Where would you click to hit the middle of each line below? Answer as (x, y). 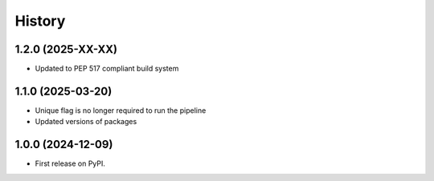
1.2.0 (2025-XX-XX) (66, 49)
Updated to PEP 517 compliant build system (107, 69)
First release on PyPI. (70, 163)
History (40, 21)
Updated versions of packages (86, 122)
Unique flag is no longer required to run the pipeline (121, 110)
